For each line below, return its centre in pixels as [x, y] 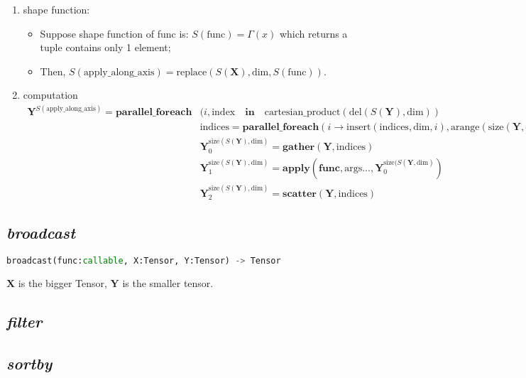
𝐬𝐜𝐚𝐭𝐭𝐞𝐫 [300, 194]
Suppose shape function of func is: [114, 33]
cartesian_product [302, 113]
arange [465, 128]
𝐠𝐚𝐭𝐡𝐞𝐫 [299, 147]
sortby [29, 363]
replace [192, 72]
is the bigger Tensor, [62, 283]
